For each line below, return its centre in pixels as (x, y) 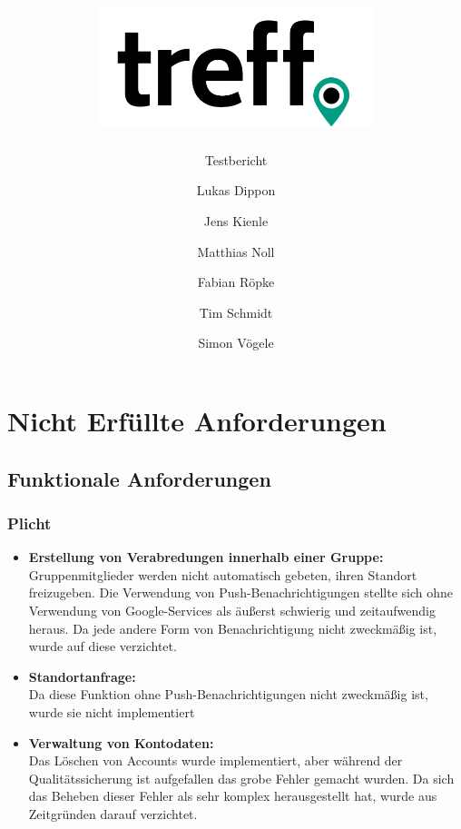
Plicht (29, 523)
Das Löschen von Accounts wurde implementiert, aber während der (216, 760)
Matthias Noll (236, 251)
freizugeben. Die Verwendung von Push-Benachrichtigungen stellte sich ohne (241, 592)
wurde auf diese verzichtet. (103, 646)
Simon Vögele (236, 343)
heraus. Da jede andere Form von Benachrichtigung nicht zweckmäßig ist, (233, 628)
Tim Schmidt (236, 312)
